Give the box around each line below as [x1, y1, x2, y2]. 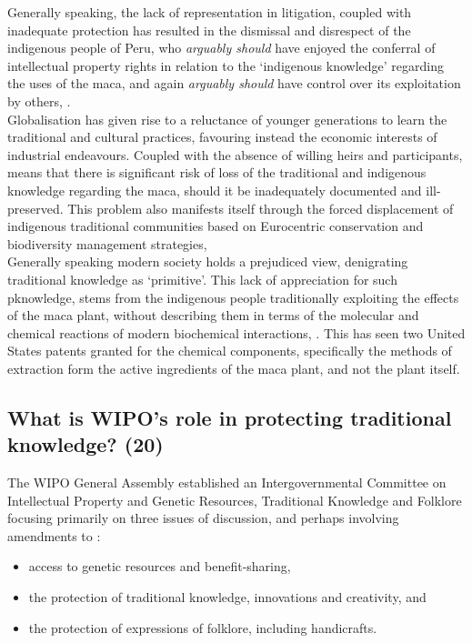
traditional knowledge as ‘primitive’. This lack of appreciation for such [7, 269, 397, 288]
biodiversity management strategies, [7, 234, 207, 253]
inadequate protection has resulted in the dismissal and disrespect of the [7, 20, 411, 39]
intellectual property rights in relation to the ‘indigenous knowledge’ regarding [7, 55, 444, 75]
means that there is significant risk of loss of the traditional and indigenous [7, 163, 427, 182]
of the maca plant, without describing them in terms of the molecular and [7, 306, 419, 325]
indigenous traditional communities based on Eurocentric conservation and [7, 216, 424, 236]
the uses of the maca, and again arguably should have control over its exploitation [7, 74, 461, 93]
